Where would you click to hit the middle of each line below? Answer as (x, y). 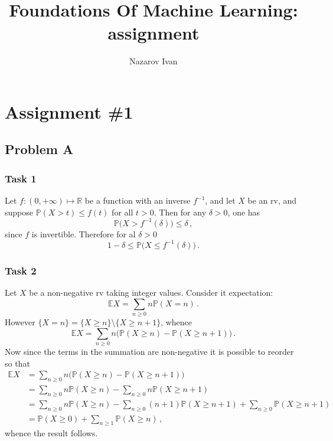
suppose (19, 212)
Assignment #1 (69, 111)
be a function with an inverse (138, 200)
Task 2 (21, 270)
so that (17, 363)
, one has (244, 212)
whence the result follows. (51, 433)
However (20, 322)
